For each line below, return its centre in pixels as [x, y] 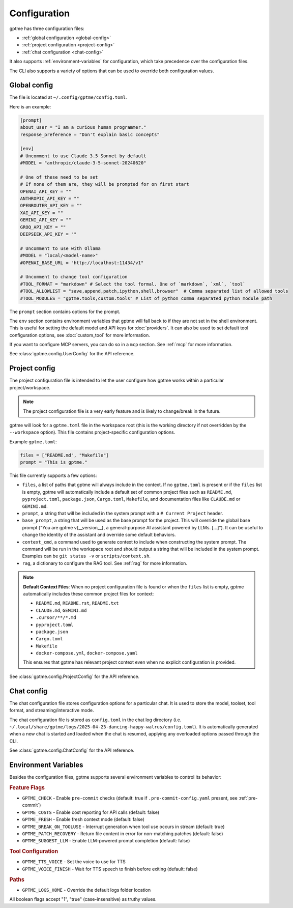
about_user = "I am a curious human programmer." [83, 127]
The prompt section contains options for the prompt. [65, 311]
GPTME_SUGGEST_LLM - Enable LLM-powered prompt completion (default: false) [106, 841]
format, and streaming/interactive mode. [52, 711]
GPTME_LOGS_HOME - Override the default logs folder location [86, 890]
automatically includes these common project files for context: [89, 593]
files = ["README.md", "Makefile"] [64, 455]
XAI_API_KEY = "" [42, 213]
